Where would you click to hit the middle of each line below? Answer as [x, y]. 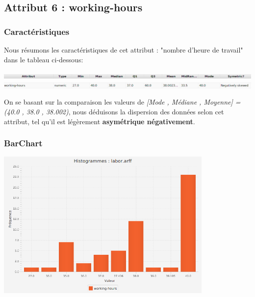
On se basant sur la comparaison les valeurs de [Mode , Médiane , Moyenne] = [122, 102]
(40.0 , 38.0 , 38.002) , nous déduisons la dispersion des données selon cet [114, 111]
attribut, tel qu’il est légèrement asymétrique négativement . [100, 121]
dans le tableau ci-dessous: [44, 59]
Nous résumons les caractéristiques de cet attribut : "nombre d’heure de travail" [124, 50]
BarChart [23, 143]
